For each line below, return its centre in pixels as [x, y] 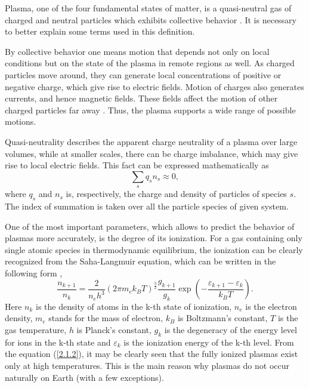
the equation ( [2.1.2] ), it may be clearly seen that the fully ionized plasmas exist [152, 354]
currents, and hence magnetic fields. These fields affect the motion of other [141, 98]
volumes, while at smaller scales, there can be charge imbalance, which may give [152, 153]
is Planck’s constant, [114, 330]
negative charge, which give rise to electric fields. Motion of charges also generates [154, 86]
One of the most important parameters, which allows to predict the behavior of [150, 226]
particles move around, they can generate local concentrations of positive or [143, 74]
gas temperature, [36, 330]
